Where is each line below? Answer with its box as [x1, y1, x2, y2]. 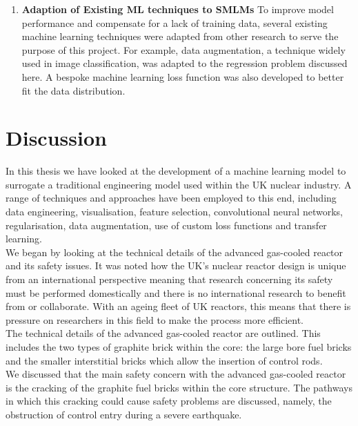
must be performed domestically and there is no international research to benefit [6, 285, 346, 300]
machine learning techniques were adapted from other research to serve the [21, 29, 339, 43]
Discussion [6, 124, 107, 152]
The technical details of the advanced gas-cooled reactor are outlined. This [6, 326, 321, 340]
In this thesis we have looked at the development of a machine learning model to [6, 164, 346, 178]
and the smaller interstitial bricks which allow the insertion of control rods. [6, 353, 323, 367]
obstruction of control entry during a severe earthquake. [6, 407, 242, 421]
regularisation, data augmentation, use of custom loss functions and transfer [6, 217, 327, 232]
